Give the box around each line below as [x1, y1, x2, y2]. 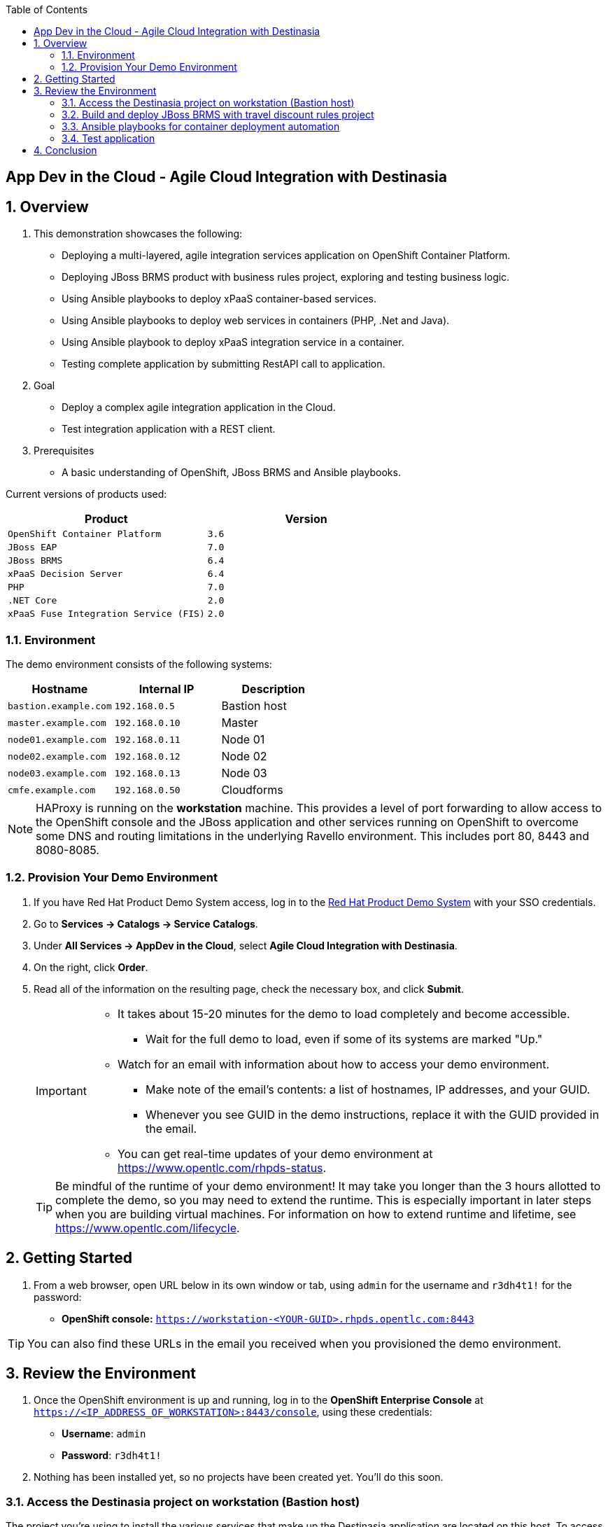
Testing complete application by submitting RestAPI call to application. [62, 358, 386, 370]
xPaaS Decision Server [8, 569, 123, 580]
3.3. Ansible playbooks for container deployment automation [62, 120, 340, 132]
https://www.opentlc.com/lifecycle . [55, 1220, 240, 1235]
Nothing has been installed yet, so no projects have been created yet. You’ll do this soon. [34, 1471, 444, 1484]
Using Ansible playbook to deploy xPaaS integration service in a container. [62, 336, 404, 349]
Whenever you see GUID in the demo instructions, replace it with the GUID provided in [145, 1107, 600, 1122]
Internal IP [139, 682, 195, 697]
